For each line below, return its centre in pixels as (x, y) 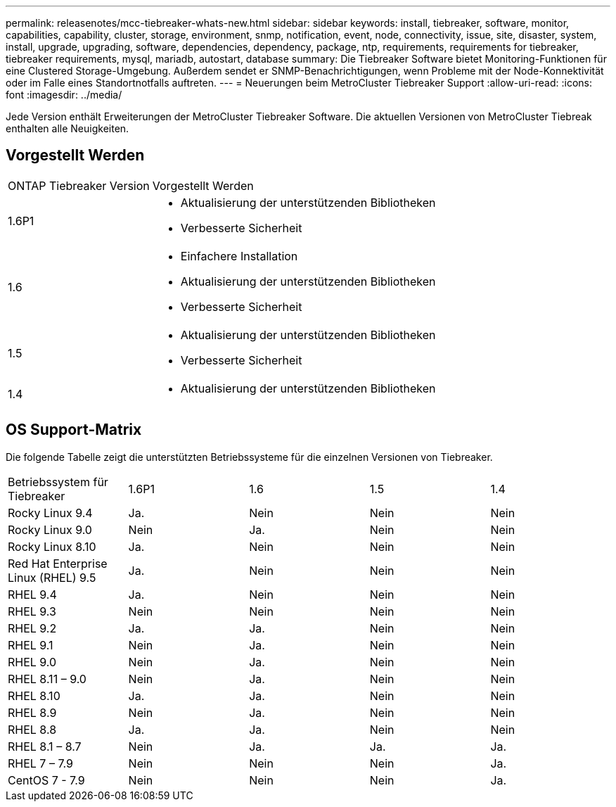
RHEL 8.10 (34, 695)
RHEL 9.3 (32, 611)
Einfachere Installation (239, 256)
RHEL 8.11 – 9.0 (47, 679)
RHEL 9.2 (32, 628)
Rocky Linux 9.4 (50, 513)
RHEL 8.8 (32, 729)
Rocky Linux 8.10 (52, 546)
